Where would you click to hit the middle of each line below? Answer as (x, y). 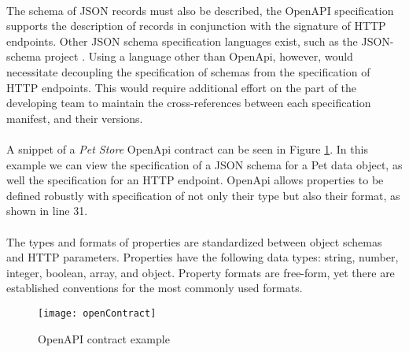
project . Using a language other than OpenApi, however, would (199, 56)
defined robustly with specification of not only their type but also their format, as (203, 195)
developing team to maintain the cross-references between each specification (189, 103)
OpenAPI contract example (104, 338)
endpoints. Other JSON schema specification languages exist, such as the (182, 41)
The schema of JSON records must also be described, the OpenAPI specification (200, 10)
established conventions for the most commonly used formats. (155, 288)
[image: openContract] (97, 313)
